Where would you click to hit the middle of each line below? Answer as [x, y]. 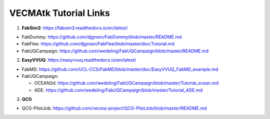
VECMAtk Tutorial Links [59, 13]
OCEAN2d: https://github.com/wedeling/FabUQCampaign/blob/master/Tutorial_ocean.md [126, 83]
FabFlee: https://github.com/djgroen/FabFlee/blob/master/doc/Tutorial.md [98, 44]
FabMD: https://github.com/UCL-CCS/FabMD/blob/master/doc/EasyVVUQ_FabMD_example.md [120, 69]
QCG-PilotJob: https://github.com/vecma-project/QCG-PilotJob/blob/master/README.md [114, 108]
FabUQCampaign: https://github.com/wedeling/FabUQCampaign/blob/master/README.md [115, 51]
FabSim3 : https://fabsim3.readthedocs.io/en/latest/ [75, 28]
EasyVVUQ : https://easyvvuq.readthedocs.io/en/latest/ [79, 60]
